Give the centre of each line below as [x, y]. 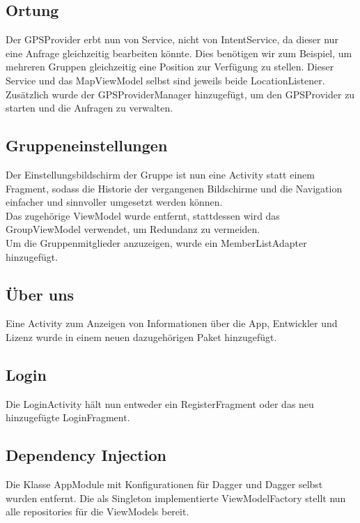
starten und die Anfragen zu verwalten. [89, 108]
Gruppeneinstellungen [87, 145]
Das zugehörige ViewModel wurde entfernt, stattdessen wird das [143, 215]
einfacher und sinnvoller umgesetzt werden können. [114, 202]
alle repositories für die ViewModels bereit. [97, 511]
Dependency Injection [86, 455]
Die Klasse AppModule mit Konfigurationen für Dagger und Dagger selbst [164, 484]
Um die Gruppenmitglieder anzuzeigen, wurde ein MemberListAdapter [156, 242]
